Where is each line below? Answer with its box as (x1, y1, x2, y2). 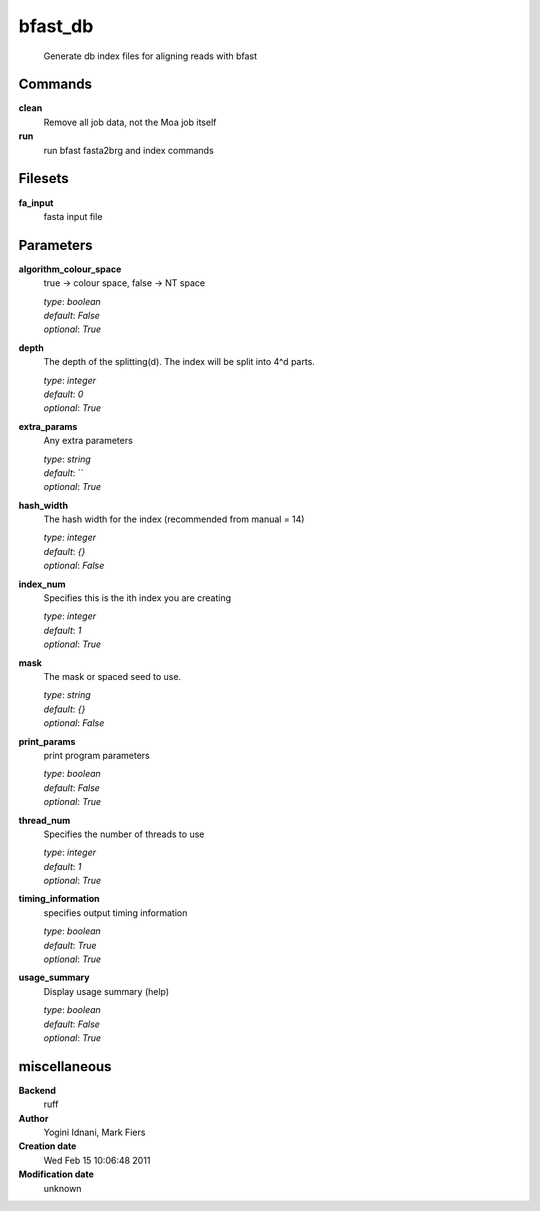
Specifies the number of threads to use (43, 828, 205, 840)
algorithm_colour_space (18, 263, 122, 275)
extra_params (18, 420, 78, 432)
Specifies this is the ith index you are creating (43, 592, 232, 604)
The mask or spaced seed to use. (43, 670, 182, 682)
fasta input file (43, 210, 103, 222)
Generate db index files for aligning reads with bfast (43, 50, 258, 62)
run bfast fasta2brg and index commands (43, 144, 214, 156)
